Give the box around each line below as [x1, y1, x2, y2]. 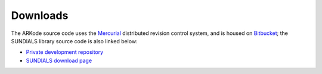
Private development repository [26, 49, 104, 56]
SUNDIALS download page [26, 57, 92, 64]
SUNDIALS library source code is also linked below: [11, 37, 138, 44]
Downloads [11, 9, 69, 22]
